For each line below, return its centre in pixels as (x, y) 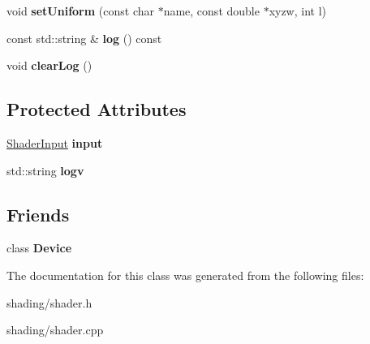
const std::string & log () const (84, 38)
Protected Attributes (97, 109)
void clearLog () (49, 65)
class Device (39, 248)
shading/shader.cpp (55, 330)
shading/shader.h (49, 302)
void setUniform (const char (80, 11)
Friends (38, 214)
